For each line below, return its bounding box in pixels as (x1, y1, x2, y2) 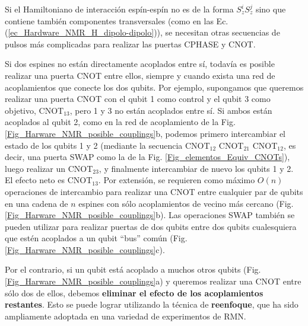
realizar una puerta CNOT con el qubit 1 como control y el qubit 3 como (5, 92, 271, 105)
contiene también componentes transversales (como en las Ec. (5, 14, 228, 27)
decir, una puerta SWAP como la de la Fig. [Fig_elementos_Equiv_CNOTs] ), (5, 151, 290, 163)
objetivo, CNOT (5, 104, 64, 116)
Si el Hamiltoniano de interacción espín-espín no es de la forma (5, 3, 234, 15)
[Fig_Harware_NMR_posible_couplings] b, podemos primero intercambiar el (5, 127, 286, 139)
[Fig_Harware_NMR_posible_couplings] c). (5, 243, 165, 255)
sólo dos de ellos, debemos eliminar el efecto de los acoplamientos (5, 286, 263, 299)
